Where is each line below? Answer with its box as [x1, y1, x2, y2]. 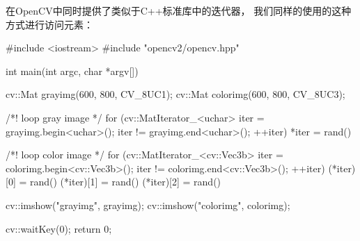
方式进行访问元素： [6, 17, 93, 31]
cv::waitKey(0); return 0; [6, 221, 112, 235]
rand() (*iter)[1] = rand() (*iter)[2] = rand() [29, 174, 221, 189]
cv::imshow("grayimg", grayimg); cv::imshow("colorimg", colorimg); [6, 197, 290, 212]
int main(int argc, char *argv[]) [6, 63, 139, 78]
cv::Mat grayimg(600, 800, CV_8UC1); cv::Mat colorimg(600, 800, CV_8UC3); [6, 87, 345, 101]
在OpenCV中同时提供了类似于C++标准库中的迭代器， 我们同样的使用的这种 [6, 3, 352, 17]
